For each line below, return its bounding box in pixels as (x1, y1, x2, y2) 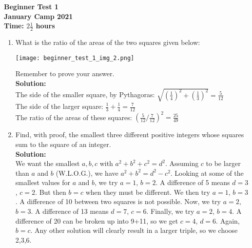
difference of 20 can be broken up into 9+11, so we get (15, 215, 178, 226)
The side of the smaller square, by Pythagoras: (15, 89, 155, 100)
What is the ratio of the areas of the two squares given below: (15, 37, 200, 47)
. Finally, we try (146, 206, 194, 216)
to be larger (206, 158, 241, 168)
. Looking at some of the (170, 167, 244, 178)
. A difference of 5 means (155, 177, 230, 187)
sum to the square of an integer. (15, 139, 111, 149)
